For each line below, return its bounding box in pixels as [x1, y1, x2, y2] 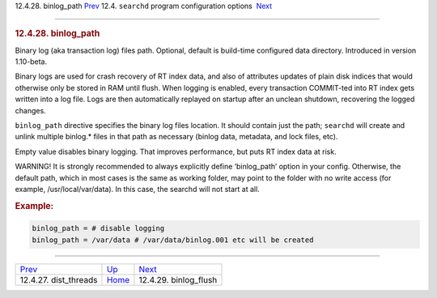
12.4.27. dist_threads [19, 274, 98, 285]
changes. [15, 105, 46, 115]
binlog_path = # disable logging [32, 223, 165, 233]
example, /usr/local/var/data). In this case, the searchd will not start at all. [15, 184, 261, 194]
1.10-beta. [15, 57, 48, 66]
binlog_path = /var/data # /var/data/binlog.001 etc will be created [32, 235, 314, 245]
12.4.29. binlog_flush [138, 274, 218, 285]
